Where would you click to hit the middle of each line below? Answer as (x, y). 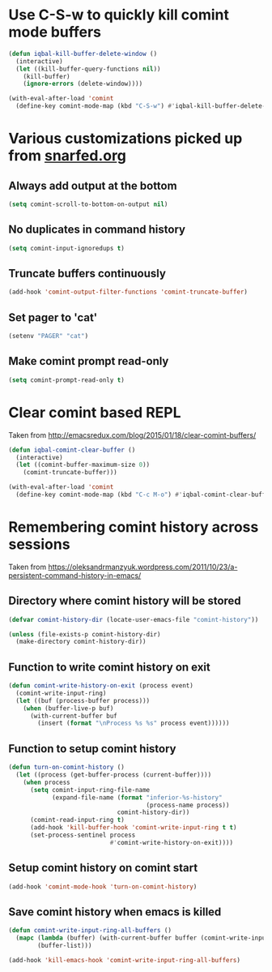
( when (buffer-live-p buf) (68, 708)
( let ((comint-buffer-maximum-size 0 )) (83, 465)
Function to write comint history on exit (109, 667)
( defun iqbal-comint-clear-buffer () (72, 450)
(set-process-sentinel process (83, 835)
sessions (39, 544)
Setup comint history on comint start (103, 868)
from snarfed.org (68, 156)
